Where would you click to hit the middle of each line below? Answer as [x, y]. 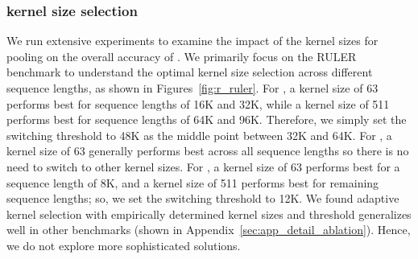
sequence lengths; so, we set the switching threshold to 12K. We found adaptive [203, 198]
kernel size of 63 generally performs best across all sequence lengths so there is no [208, 151]
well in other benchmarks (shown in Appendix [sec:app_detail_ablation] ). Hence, [209, 230]
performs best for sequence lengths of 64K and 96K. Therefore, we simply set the [207, 119]
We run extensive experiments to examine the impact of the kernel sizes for [192, 41]
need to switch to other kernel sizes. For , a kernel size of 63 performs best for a [203, 166]
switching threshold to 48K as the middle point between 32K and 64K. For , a [199, 135]
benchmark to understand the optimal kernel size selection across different [190, 72]
